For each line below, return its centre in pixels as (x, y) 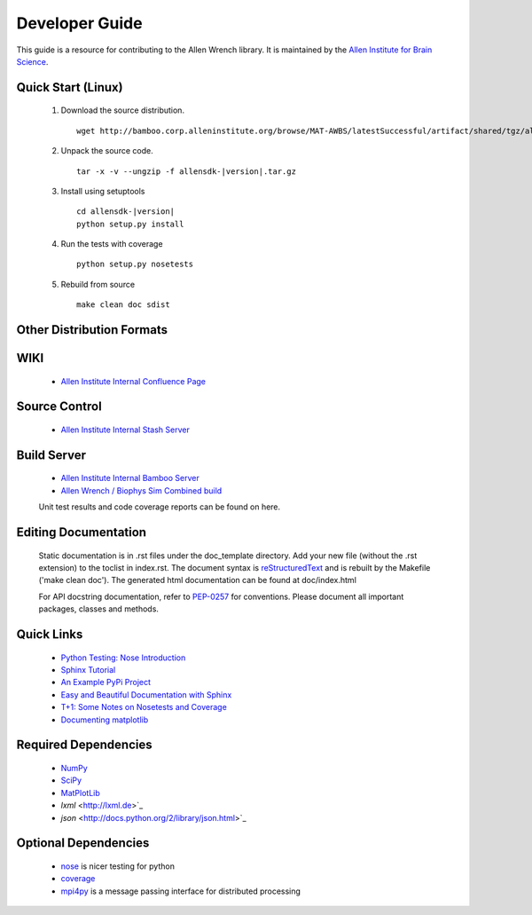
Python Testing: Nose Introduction (123, 658)
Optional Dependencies (83, 843)
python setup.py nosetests (135, 264)
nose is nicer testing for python (117, 866)
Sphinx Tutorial (88, 670)
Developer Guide (79, 23)
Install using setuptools (103, 191)
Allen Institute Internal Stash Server (125, 430)
